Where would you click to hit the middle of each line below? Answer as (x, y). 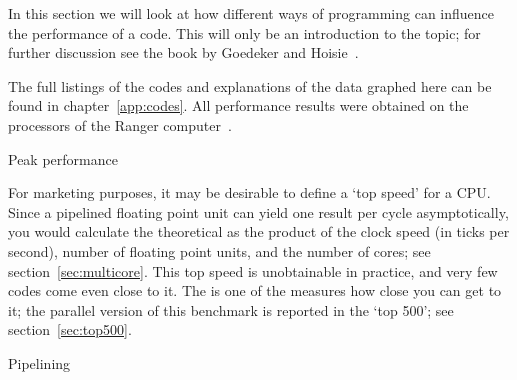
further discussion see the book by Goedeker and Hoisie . (183, 52)
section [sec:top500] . (70, 329)
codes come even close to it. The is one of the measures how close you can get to (255, 290)
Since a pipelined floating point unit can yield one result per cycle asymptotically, (258, 211)
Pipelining (39, 362)
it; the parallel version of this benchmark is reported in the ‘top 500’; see (231, 309)
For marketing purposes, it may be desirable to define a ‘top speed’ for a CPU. (249, 192)
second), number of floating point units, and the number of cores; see (219, 250)
